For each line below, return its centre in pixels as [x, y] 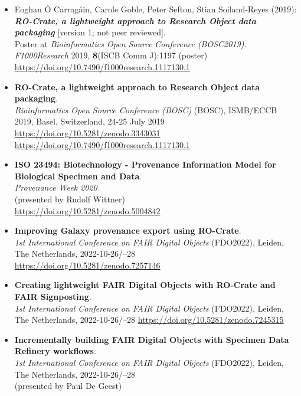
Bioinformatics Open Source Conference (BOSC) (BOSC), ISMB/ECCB [146, 109]
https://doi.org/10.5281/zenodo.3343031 [87, 132]
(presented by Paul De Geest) [68, 386]
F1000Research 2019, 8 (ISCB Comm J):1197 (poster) [111, 55]
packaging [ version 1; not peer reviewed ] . [90, 32]
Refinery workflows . [55, 351]
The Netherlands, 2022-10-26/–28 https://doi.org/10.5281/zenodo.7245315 [149, 320]
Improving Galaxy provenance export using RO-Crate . [128, 230]
